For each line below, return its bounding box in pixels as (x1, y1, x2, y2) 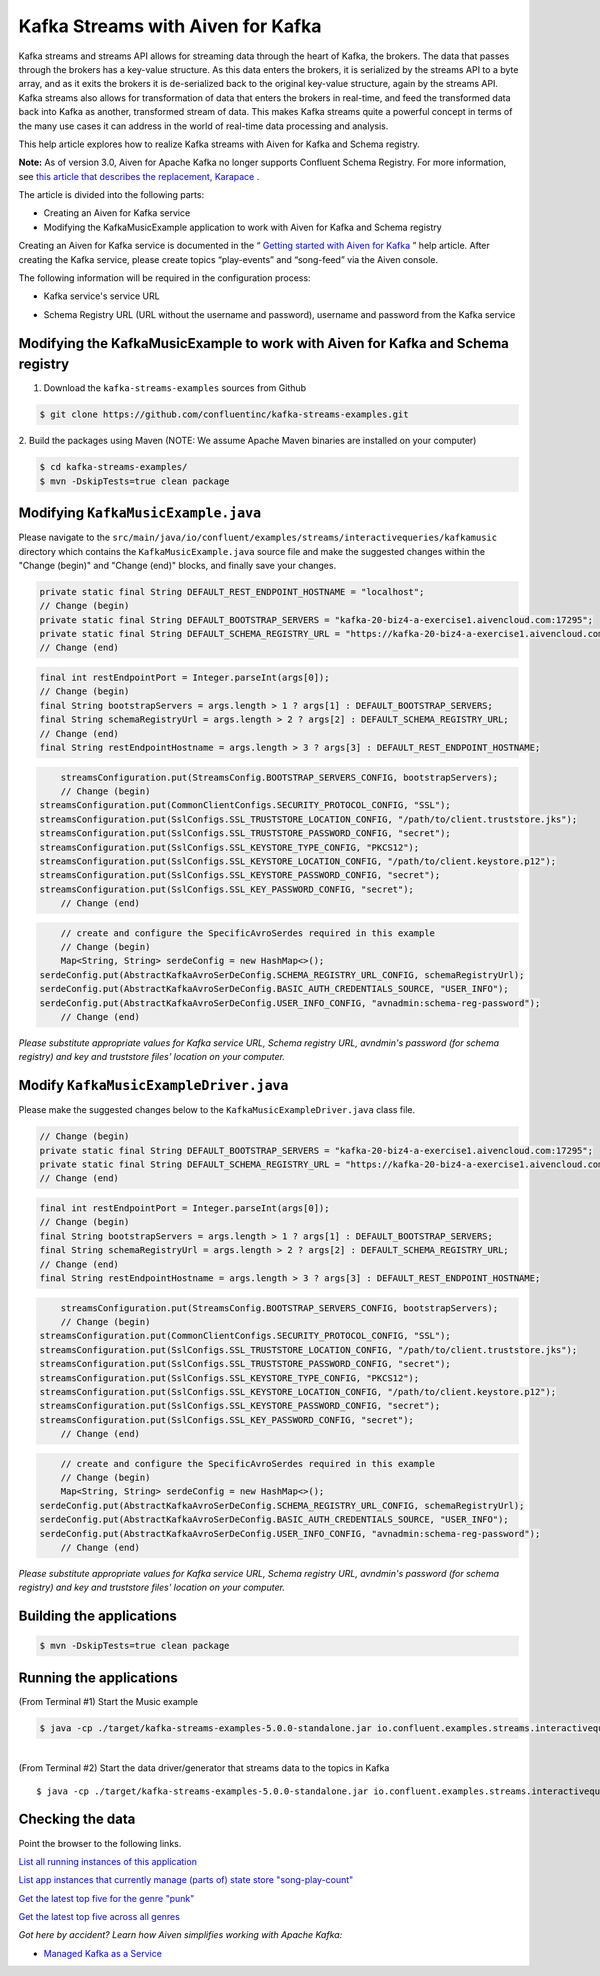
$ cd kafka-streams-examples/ (39, 461, 188, 473)
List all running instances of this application (18, 1855, 197, 1867)
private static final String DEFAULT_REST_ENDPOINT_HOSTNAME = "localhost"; (39, 586, 425, 597)
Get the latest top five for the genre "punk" (18, 1892, 195, 1904)
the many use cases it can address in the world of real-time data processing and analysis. (18, 120, 389, 132)
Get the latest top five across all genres (18, 1911, 180, 1923)
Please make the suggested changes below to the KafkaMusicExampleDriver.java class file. (18, 1104, 415, 1116)
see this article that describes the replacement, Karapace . (18, 170, 260, 182)
